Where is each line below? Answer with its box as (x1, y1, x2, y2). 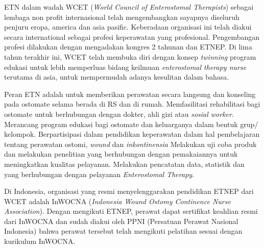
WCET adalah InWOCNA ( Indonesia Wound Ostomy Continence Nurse (4, 195, 231, 206)
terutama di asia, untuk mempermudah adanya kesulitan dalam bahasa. (4, 71, 229, 82)
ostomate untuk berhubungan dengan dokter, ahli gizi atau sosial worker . (4, 108, 234, 119)
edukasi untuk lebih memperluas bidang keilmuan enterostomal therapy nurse (4, 61, 247, 72)
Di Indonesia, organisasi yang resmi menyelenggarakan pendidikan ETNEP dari (4, 186, 254, 196)
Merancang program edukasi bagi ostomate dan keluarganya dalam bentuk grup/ (4, 118, 258, 129)
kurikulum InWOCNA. (4, 236, 76, 246)
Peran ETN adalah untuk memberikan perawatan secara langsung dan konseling (4, 88, 256, 99)
